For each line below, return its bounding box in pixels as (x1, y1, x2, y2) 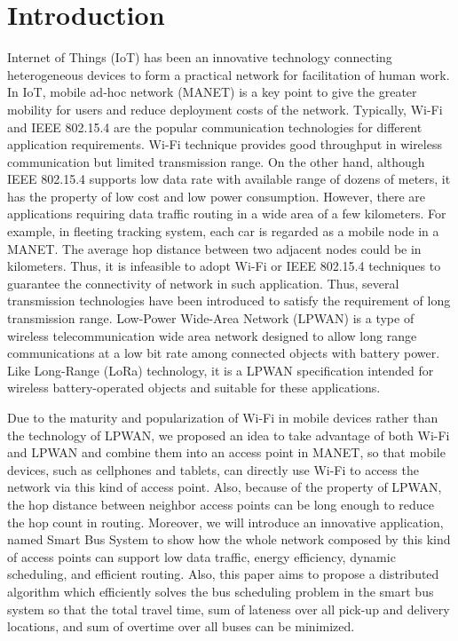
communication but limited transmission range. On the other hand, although (7, 152, 425, 170)
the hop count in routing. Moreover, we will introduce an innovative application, (7, 512, 444, 531)
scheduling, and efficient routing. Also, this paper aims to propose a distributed (7, 565, 439, 583)
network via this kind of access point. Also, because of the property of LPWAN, (7, 478, 442, 496)
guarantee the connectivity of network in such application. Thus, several (7, 273, 399, 292)
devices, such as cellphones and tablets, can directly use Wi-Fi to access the (7, 460, 419, 479)
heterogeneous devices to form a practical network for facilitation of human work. (7, 65, 450, 83)
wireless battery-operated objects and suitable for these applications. (7, 378, 381, 397)
